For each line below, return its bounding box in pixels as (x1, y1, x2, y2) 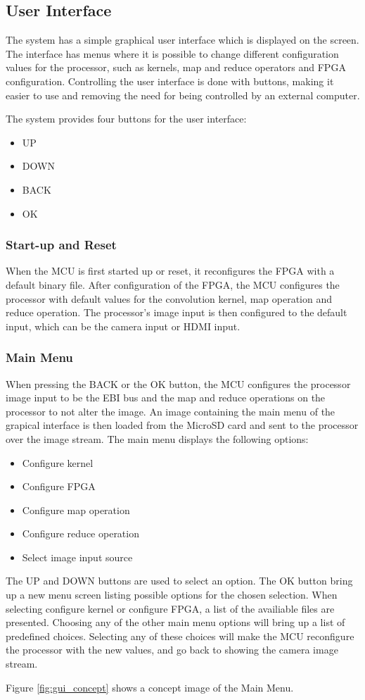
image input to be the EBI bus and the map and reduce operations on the (6, 390, 326, 405)
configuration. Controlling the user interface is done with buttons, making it (6, 73, 334, 88)
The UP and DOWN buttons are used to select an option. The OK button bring (6, 573, 353, 588)
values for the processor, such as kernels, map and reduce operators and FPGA (6, 60, 346, 75)
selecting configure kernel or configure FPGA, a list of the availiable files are (6, 601, 335, 615)
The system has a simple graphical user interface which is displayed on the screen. (6, 32, 359, 47)
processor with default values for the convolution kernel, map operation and (6, 291, 333, 306)
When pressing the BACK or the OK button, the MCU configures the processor (6, 376, 351, 391)
